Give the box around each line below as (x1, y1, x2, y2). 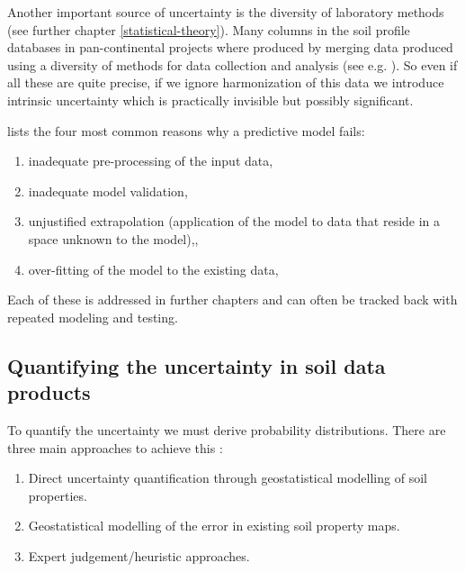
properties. (28, 486, 87, 504)
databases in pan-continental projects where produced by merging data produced (7, 38, 453, 57)
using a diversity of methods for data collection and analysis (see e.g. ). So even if (7, 55, 458, 74)
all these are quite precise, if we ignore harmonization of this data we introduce (7, 73, 444, 92)
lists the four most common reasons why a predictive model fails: (7, 121, 365, 140)
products (7, 378, 91, 406)
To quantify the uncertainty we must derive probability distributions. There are (7, 420, 446, 439)
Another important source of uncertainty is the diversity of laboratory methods (7, 3, 444, 21)
